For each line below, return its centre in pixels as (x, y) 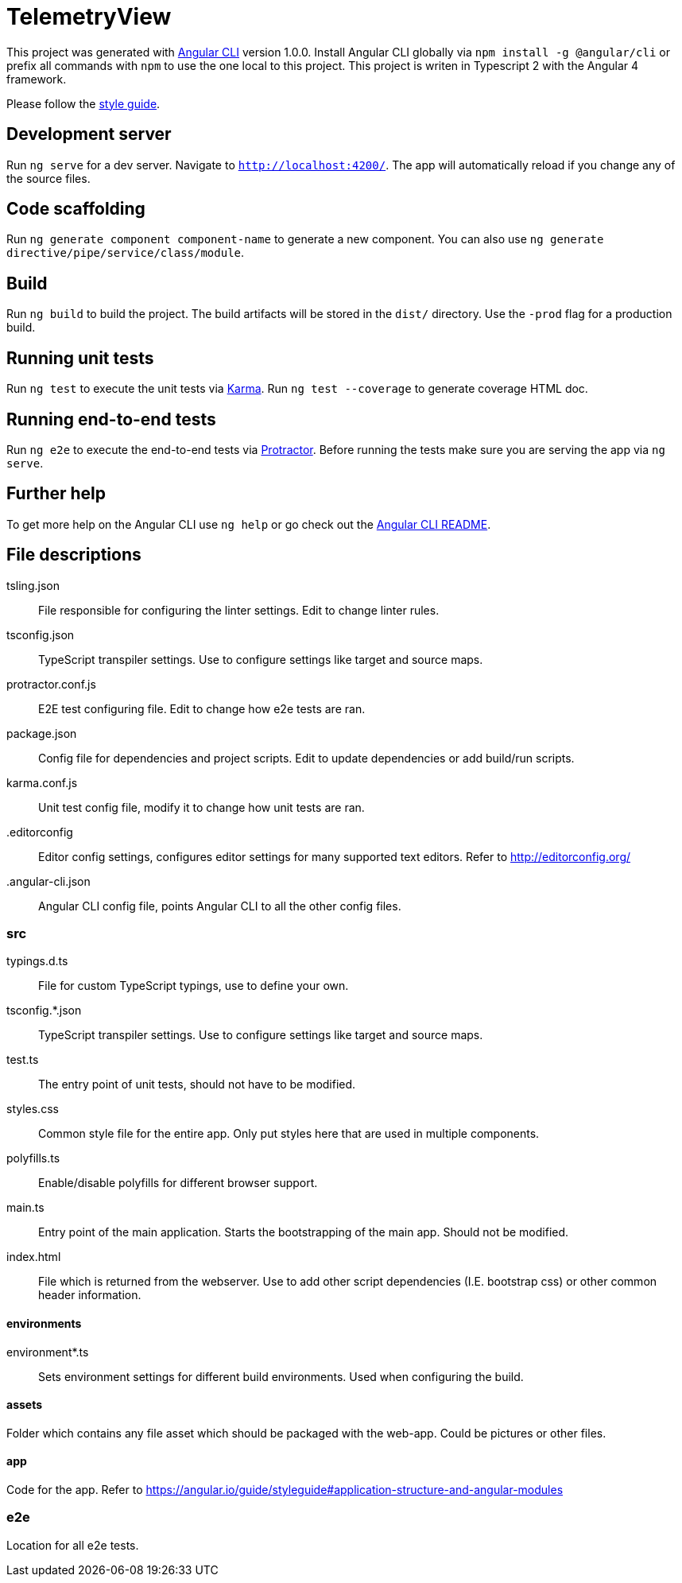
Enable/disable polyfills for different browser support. (178, 1183)
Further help (56, 494)
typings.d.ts (37, 961)
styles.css (33, 1109)
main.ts (25, 1208)
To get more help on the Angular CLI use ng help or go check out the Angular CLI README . (249, 524)
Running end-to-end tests (111, 419)
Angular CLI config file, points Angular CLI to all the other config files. (220, 906)
